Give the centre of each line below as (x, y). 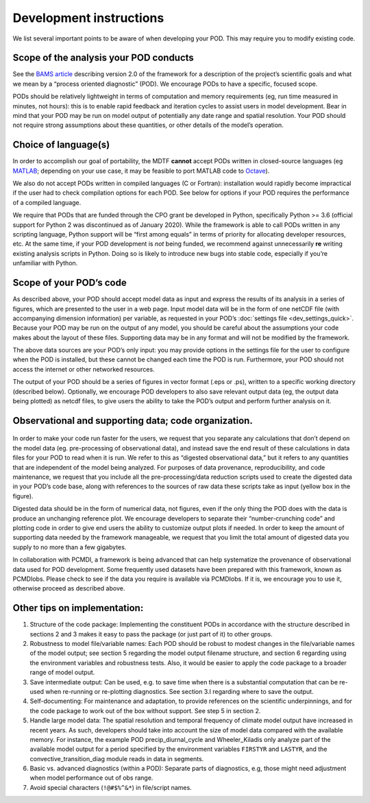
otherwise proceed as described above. (69, 588)
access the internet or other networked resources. (84, 369)
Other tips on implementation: (78, 608)
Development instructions (88, 18)
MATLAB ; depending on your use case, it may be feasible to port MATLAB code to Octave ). (141, 171)
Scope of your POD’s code (70, 283)
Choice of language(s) (61, 145)
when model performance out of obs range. (91, 778)
